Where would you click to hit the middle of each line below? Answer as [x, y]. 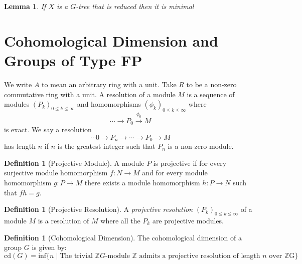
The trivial [76, 256]
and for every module [175, 173]
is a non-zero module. [201, 146]
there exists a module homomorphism [142, 182]
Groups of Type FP [73, 60]
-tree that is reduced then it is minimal [135, 6]
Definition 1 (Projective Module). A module [74, 163]
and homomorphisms [109, 104]
